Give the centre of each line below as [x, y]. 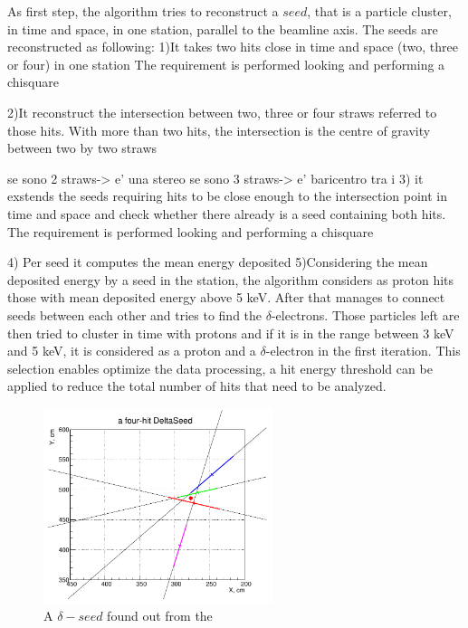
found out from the [160, 616]
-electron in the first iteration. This [363, 351]
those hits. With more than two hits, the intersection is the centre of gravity [219, 130]
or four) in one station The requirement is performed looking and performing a [226, 64]
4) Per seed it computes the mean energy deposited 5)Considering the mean [218, 262]
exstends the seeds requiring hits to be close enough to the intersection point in [227, 196]
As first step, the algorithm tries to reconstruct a [143, 11]
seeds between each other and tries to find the [135, 314]
